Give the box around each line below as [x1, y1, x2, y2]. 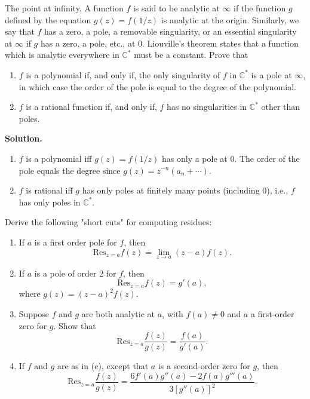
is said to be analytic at [133, 2, 220, 14]
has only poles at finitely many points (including [82, 184, 260, 197]
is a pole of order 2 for [34, 266, 116, 279]
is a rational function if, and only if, [26, 100, 157, 113]
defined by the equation [5, 13, 91, 26]
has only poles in [19, 195, 81, 208]
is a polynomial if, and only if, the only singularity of [26, 68, 220, 81]
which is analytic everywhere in [5, 48, 119, 61]
